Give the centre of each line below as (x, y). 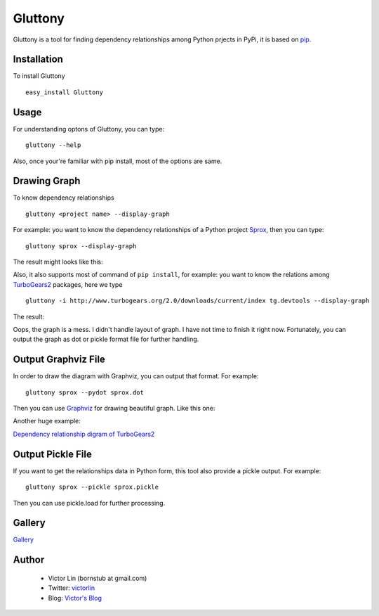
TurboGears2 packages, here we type (68, 284)
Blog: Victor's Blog (75, 598)
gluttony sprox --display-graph (81, 246)
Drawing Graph (47, 181)
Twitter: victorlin (72, 588)
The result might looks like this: (58, 262)
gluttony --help (53, 145)
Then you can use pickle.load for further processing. (89, 503)
